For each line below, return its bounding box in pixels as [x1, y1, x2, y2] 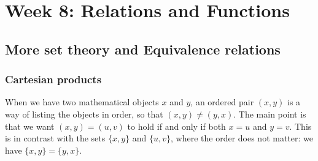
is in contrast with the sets [5, 132, 106, 144]
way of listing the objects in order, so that [5, 107, 163, 120]
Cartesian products [5, 72, 102, 87]
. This [289, 119, 312, 132]
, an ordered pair [190, 95, 254, 108]
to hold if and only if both [127, 119, 226, 132]
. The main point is [233, 107, 306, 120]
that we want [5, 119, 55, 132]
